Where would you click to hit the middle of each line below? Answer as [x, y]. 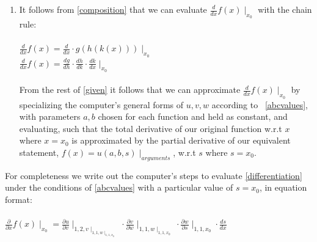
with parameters [50, 116]
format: [19, 199]
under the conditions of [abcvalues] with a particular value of [119, 187]
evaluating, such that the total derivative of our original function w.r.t [151, 128]
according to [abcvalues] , [260, 104]
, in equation [283, 187]
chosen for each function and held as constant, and [193, 116]
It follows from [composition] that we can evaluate [113, 9]
